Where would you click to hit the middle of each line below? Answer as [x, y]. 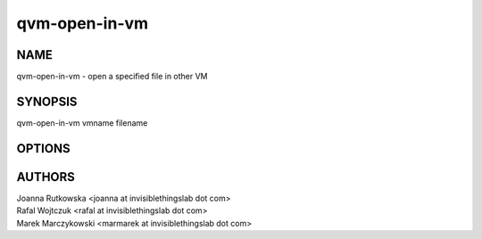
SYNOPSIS [47, 101]
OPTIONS [43, 148]
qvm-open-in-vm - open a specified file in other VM [112, 77]
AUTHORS [46, 177]
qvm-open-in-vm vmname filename [82, 123]
